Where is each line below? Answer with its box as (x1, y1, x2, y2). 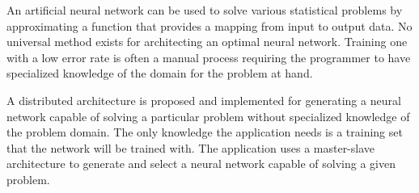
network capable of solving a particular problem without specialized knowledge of (6, 107, 410, 124)
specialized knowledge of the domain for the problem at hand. (6, 65, 313, 82)
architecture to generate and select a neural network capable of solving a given (6, 155, 396, 172)
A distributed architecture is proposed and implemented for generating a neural (6, 91, 401, 108)
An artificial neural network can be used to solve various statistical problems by (6, 2, 403, 18)
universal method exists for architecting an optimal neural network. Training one (6, 33, 408, 50)
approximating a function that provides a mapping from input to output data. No (6, 17, 413, 34)
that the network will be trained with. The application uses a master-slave (6, 139, 375, 156)
